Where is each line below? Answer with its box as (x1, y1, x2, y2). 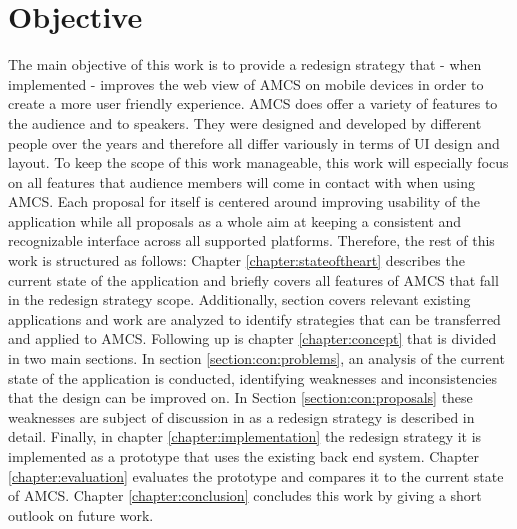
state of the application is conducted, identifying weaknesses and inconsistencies (8, 367, 498, 388)
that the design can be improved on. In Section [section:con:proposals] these (8, 387, 473, 408)
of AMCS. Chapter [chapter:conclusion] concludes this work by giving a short (8, 485, 482, 506)
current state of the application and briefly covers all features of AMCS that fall (8, 269, 499, 290)
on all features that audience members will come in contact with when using (8, 171, 475, 192)
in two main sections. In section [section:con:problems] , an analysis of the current (8, 348, 505, 369)
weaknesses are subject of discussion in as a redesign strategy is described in (8, 406, 475, 427)
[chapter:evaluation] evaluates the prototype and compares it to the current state (8, 465, 504, 486)
